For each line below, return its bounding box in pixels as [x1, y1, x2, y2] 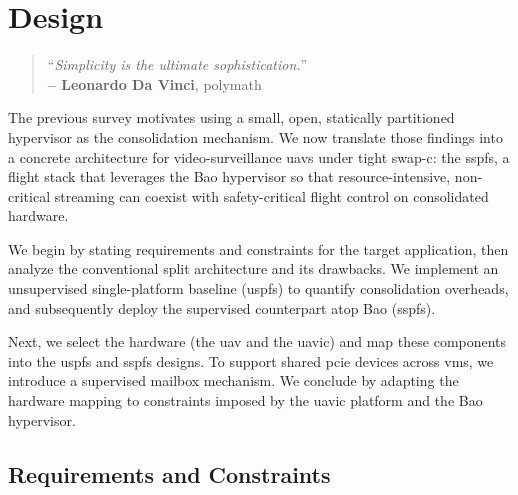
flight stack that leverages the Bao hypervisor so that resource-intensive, [8, 166, 451, 187]
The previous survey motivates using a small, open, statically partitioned [8, 107, 455, 128]
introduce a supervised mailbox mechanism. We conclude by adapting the [8, 370, 459, 391]
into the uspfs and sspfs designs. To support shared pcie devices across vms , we [8, 350, 494, 371]
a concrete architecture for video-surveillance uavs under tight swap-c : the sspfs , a [8, 146, 510, 167]
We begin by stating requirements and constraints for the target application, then [8, 238, 509, 259]
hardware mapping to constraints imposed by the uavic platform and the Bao [8, 390, 483, 411]
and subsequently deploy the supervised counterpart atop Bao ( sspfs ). [8, 297, 436, 318]
